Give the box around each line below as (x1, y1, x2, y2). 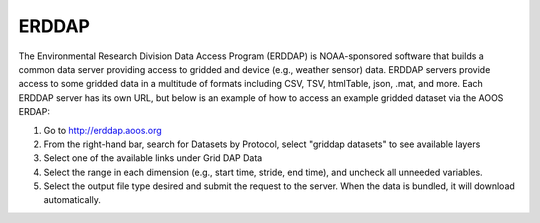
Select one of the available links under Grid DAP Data (43, 152, 263, 164)
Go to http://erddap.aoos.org (43, 124, 162, 136)
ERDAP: (18, 106, 50, 118)
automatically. (43, 194, 102, 206)
